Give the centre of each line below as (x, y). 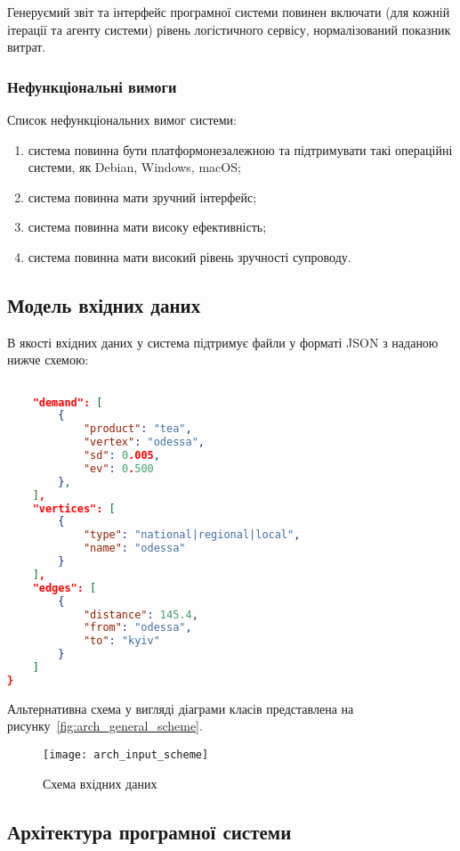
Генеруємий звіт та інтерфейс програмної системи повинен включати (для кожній (229, 12)
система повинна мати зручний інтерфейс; (142, 196)
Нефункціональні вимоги (92, 86)
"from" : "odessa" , (137, 628)
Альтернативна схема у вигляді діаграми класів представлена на (181, 708)
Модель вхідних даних (104, 304)
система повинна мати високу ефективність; (147, 227)
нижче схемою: (48, 360)
